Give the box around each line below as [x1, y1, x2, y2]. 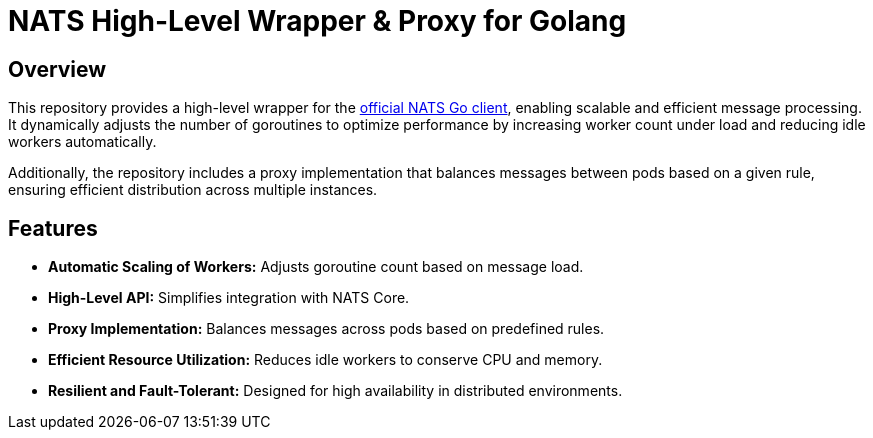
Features [8, 215, 98, 241]
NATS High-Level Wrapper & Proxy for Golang [8, 4, 627, 38]
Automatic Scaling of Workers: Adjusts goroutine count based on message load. [48, 258, 584, 276]
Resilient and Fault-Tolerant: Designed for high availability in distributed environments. [48, 382, 623, 400]
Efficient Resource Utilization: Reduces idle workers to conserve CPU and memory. [48, 351, 603, 369]
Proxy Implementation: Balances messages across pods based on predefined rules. [48, 320, 605, 338]
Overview [8, 56, 107, 82]
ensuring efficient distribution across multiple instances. [8, 181, 378, 199]
